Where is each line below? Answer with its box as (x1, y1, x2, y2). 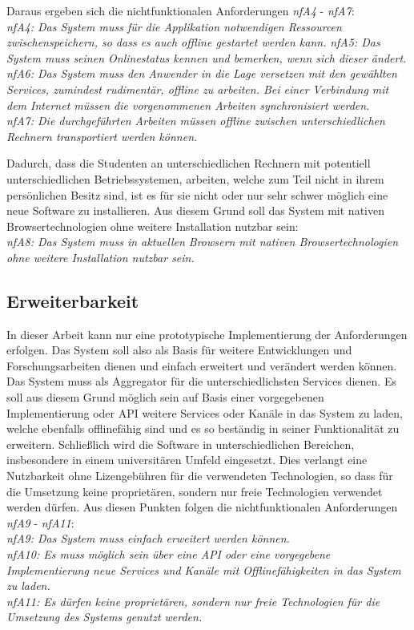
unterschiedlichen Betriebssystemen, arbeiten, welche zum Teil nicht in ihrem (6, 170, 384, 187)
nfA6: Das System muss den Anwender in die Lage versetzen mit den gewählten (6, 65, 397, 82)
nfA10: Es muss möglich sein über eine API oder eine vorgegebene (6, 546, 331, 563)
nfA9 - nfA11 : (6, 514, 74, 531)
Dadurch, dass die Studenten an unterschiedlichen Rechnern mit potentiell (6, 155, 371, 172)
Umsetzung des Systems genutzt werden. (6, 608, 203, 625)
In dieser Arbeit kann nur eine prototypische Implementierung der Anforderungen (6, 325, 408, 342)
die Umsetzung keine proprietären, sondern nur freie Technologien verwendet (6, 483, 383, 499)
